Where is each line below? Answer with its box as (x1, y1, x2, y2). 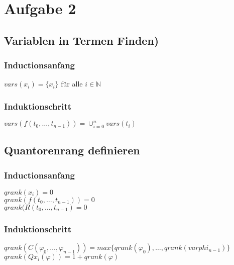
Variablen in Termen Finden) (4, 32, 159, 48)
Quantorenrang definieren (4, 142, 140, 158)
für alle (61, 78, 83, 89)
